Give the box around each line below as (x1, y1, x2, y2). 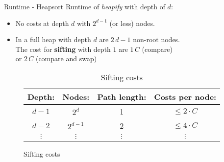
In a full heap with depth (15, 34, 91, 45)
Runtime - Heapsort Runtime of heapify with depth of (4, 1, 165, 11)
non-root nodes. (133, 34, 180, 45)
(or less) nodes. (109, 18, 155, 28)
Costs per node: (154, 91, 217, 102)
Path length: (97, 91, 147, 102)
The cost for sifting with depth (15, 44, 111, 54)
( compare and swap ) (35, 53, 97, 64)
